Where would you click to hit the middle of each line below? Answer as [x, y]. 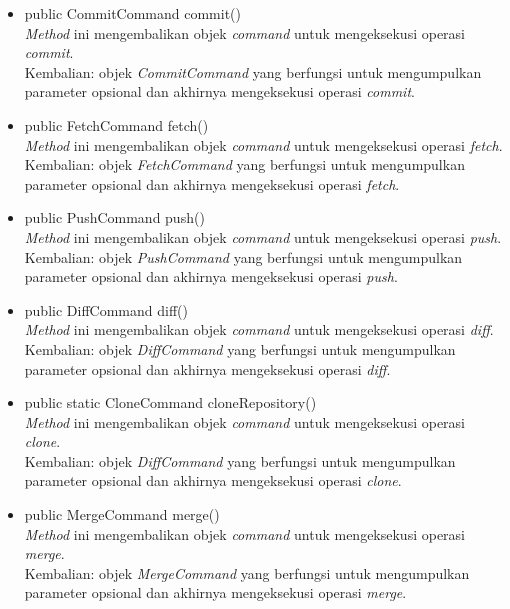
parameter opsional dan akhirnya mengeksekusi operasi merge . [215, 592]
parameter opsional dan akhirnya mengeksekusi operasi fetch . [212, 183]
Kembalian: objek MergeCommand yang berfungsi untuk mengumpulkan [247, 572]
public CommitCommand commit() [133, 13]
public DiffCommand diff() [106, 309]
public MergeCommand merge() [122, 514]
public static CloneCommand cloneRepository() [170, 402]
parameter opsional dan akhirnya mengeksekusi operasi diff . [207, 368]
